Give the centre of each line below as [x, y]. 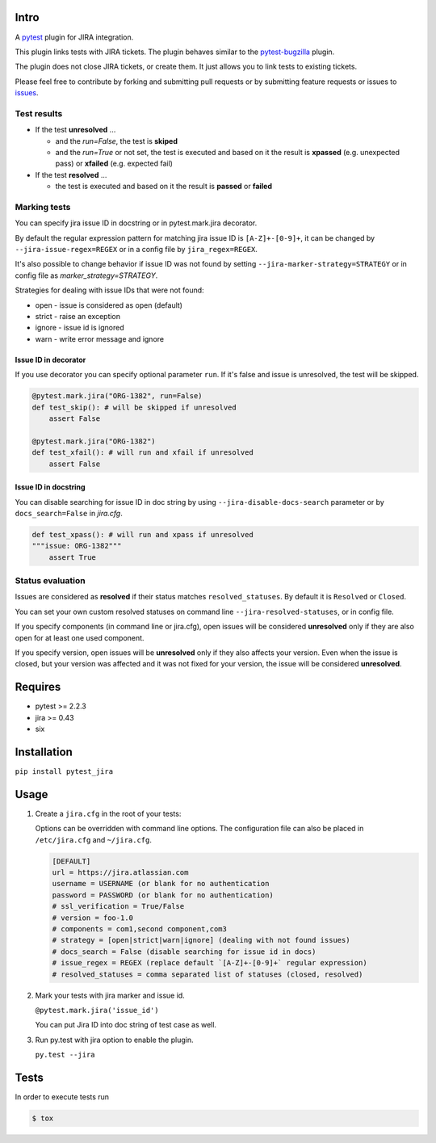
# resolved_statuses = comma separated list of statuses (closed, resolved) [208, 974]
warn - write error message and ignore [100, 338]
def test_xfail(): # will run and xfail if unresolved [143, 453]
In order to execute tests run [62, 1097]
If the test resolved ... [71, 174]
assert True [73, 557]
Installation [44, 752]
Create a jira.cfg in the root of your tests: [108, 813]
